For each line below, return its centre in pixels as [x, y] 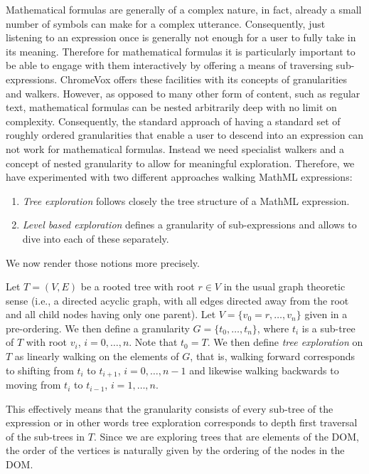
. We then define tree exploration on [285, 342]
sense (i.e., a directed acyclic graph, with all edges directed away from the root [177, 300]
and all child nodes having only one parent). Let [111, 314]
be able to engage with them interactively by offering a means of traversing [169, 65]
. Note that [153, 342]
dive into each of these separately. [96, 238]
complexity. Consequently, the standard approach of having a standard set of [173, 121]
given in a [326, 314]
